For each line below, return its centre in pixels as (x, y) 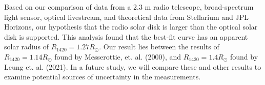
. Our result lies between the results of (159, 47)
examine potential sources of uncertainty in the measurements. (103, 77)
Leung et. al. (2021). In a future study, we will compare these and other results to (133, 66)
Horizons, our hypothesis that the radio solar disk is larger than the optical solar (131, 27)
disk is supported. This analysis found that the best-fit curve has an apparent (126, 36)
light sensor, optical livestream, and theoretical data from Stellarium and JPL (127, 17)
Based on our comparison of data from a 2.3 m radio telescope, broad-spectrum (129, 7)
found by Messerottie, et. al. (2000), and (118, 56)
